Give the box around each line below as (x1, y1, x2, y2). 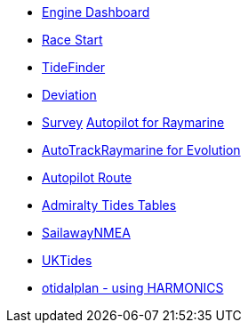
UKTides (42, 253, 92, 268)
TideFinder (42, 60, 106, 75)
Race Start (42, 32, 103, 47)
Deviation (42, 87, 97, 102)
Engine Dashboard (42, 4, 150, 20)
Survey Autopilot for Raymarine (42, 115, 225, 130)
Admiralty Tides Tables (42, 197, 177, 213)
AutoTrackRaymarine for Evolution (42, 142, 241, 157)
